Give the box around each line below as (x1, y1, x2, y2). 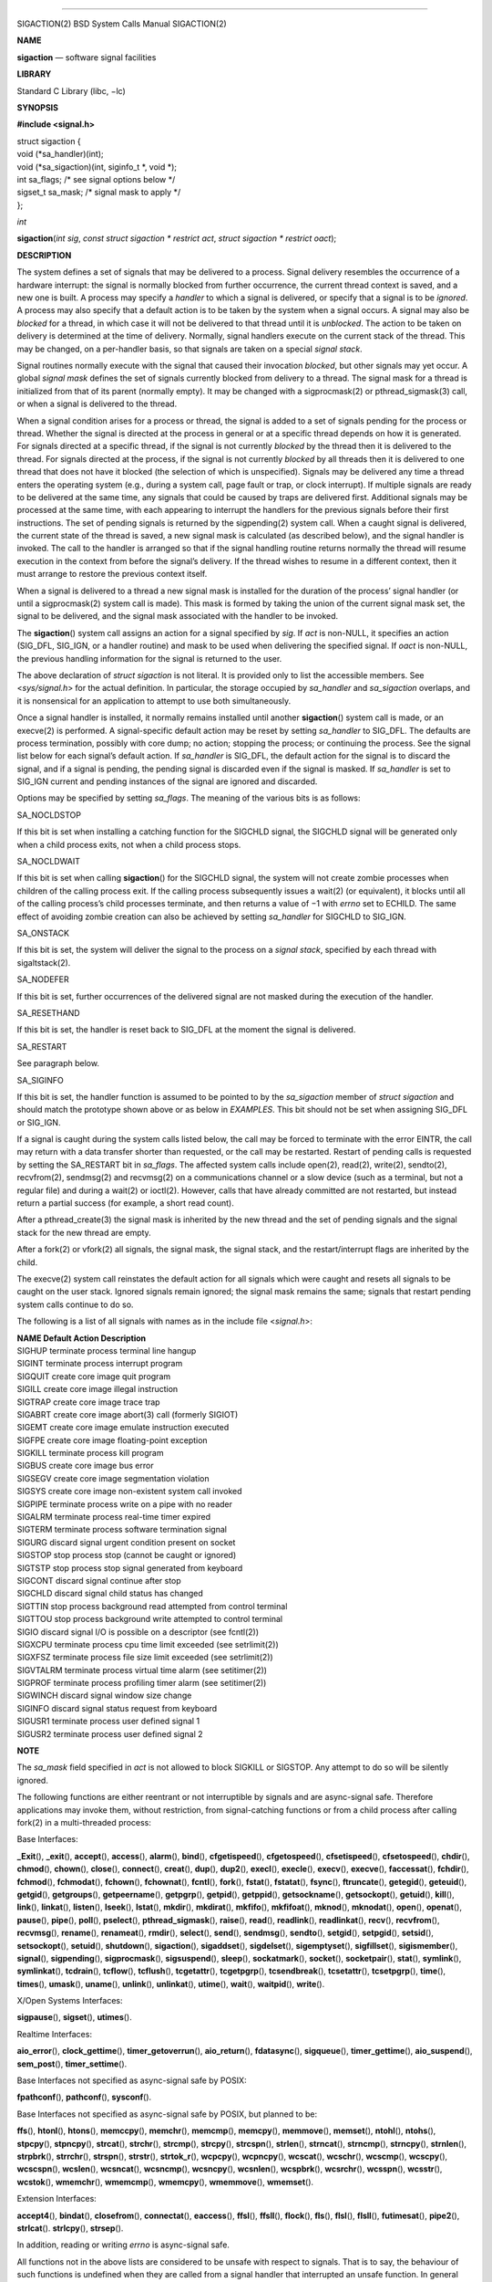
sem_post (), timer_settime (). (16, 2058, 128, 2069)
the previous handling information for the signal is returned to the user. (16, 653, 282, 664)
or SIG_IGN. (16, 1116, 61, 1127)
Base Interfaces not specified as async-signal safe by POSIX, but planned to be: (16, 2109, 318, 2120)
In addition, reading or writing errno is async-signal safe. (16, 2239, 230, 2250)
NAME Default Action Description (16, 1333, 147, 1344)
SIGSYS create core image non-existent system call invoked (16, 1486, 242, 1497)
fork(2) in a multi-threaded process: (16, 1817, 152, 1827)
